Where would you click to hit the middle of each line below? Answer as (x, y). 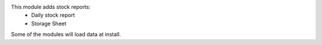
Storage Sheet (49, 23)
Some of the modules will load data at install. (66, 34)
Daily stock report (53, 15)
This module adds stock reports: (51, 7)
